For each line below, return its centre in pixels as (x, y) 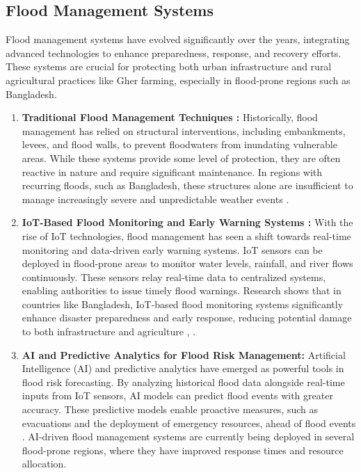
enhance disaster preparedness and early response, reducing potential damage (187, 318)
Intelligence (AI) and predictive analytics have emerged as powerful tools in (183, 368)
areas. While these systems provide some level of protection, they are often (181, 158)
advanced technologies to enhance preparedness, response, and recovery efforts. (174, 53)
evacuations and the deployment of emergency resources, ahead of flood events (189, 423)
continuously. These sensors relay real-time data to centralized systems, (174, 276)
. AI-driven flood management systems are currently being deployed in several (188, 436)
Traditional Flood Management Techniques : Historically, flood (170, 117)
